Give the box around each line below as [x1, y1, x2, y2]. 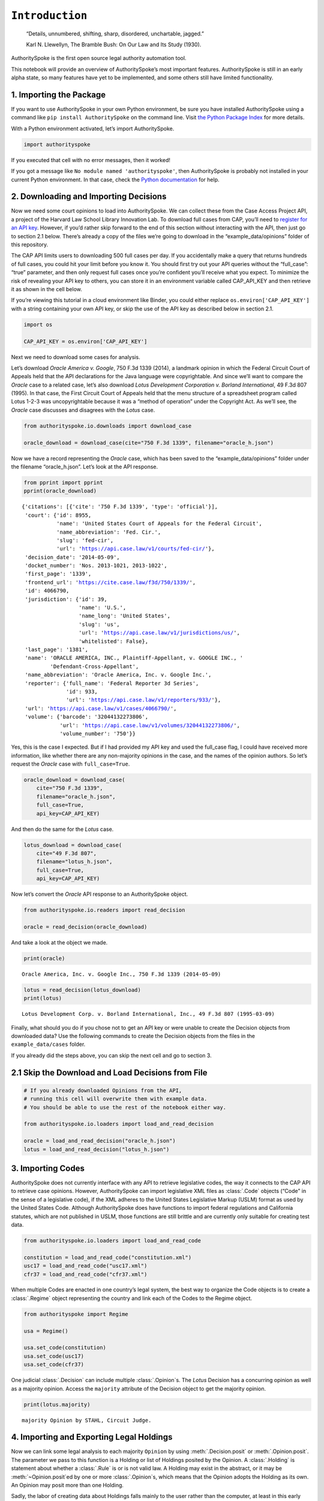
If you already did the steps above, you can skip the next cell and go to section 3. [11, 1051, 212, 1059]
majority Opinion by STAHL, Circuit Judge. [22, 1417, 152, 1424]
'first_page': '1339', [25, 570, 92, 578]
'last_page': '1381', [25, 646, 89, 653]
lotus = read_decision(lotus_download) [23, 986, 141, 993]
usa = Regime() [23, 1327, 68, 1334]
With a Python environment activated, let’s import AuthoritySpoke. [11, 125, 175, 132]
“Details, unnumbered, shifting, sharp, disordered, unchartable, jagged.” [26, 30, 204, 37]
